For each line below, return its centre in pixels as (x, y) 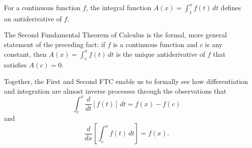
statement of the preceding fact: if (55, 44)
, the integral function (119, 7)
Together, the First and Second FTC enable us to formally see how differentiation (126, 81)
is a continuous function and (155, 44)
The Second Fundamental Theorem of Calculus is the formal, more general (116, 35)
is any (214, 44)
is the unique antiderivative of (160, 54)
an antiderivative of (33, 18)
